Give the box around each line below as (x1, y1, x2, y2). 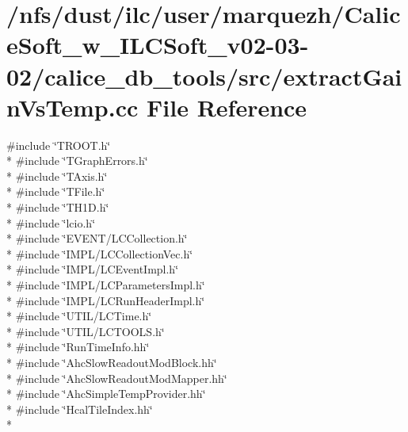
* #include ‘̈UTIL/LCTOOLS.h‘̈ (6, 323, 165, 339)
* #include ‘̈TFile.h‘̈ (6, 183, 105, 200)
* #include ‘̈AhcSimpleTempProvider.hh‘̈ (6, 385, 206, 402)
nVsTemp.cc (6, 90, 139, 123)
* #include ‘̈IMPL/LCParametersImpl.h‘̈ (6, 277, 205, 293)
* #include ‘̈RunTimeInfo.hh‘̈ (6, 338, 150, 355)
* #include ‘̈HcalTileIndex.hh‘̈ (6, 400, 153, 417)
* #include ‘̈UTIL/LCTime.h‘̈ (6, 308, 152, 324)
